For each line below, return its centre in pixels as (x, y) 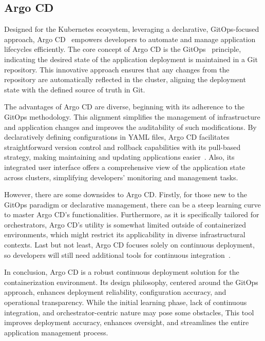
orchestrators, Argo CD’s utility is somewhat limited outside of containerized (125, 224)
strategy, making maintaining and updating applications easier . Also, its (119, 157)
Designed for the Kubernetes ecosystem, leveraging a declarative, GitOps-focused (132, 29)
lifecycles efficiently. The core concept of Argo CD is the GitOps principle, (123, 49)
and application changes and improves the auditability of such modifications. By (130, 127)
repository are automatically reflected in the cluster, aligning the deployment (125, 79)
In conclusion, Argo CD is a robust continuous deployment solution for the (122, 272)
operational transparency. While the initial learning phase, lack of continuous (126, 302)
